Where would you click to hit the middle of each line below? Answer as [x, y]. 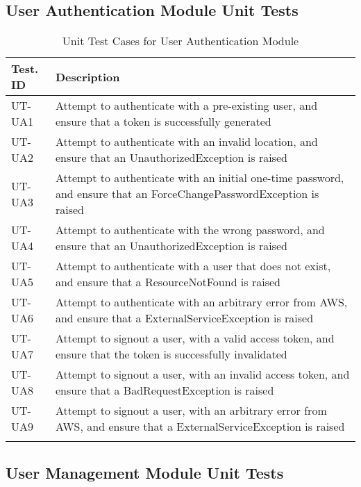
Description [87, 76]
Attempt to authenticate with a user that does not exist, [193, 266]
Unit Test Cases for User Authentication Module [180, 41]
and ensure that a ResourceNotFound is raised [168, 282]
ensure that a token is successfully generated [163, 122]
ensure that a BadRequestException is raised [165, 390]
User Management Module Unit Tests [145, 472]
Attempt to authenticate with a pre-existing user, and [186, 106]
